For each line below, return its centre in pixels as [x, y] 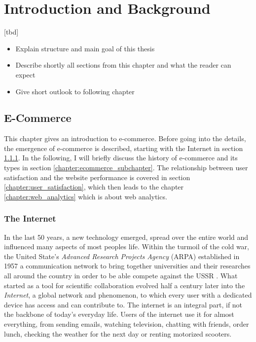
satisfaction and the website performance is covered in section [97, 177]
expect [25, 74]
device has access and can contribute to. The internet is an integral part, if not [123, 304]
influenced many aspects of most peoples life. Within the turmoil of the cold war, [127, 247]
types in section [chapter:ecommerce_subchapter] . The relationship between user [126, 168]
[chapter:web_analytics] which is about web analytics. [86, 196]
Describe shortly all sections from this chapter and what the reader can [123, 65]
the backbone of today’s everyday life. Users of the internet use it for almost [119, 314]
